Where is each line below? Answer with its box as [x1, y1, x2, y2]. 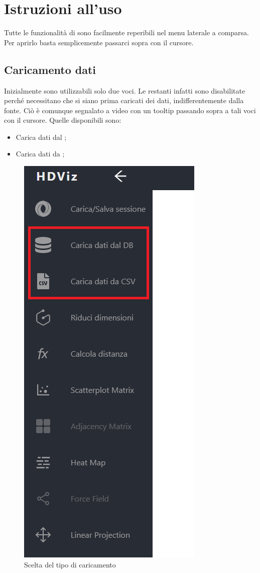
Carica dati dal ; [16, 131, 67, 142]
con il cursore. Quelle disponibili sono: [4, 115, 121, 125]
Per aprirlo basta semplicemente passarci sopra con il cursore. [4, 37, 194, 47]
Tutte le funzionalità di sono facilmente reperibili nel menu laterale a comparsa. [4, 27, 249, 38]
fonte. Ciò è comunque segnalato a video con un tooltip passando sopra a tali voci [4, 105, 256, 115]
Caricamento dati [4, 61, 96, 77]
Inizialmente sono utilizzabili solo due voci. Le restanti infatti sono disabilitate [4, 85, 245, 96]
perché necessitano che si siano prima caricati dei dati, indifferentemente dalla [4, 95, 244, 106]
